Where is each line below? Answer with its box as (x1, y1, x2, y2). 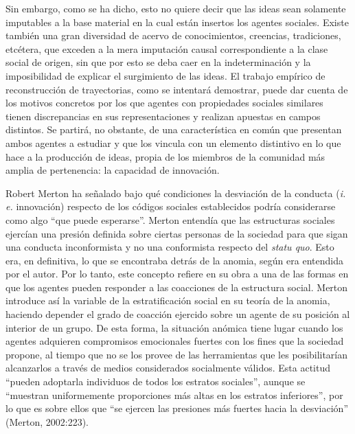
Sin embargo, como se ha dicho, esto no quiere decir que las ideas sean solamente (5, 1, 346, 15)
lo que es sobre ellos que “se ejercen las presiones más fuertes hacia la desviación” (5, 401, 348, 415)
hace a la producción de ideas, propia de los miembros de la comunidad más (5, 149, 325, 163)
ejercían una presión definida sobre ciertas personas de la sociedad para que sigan (5, 226, 348, 240)
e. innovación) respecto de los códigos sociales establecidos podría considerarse (5, 199, 336, 214)
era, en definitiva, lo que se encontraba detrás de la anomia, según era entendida (5, 253, 343, 267)
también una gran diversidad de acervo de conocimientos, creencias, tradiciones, (5, 28, 341, 43)
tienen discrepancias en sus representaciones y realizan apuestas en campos (5, 108, 321, 123)
